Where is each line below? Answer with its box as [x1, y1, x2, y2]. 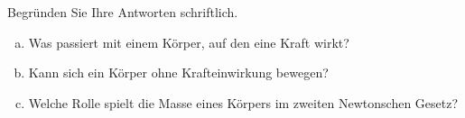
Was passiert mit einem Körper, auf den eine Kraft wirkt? [28, 32, 349, 51]
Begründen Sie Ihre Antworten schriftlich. [7, 3, 238, 21]
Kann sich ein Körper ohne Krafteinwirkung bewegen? [28, 63, 329, 82]
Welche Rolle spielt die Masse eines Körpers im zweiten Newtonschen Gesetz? [28, 93, 459, 112]
